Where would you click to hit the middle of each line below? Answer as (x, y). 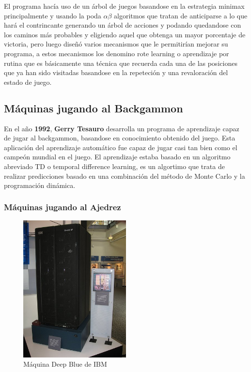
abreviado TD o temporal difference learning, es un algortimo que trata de (114, 166)
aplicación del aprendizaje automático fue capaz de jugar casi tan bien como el (121, 147)
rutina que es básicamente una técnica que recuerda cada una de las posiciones (121, 63)
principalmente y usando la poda (53, 15)
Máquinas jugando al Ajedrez (63, 207)
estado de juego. (28, 82)
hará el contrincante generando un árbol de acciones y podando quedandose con (123, 25)
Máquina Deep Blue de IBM (65, 364)
